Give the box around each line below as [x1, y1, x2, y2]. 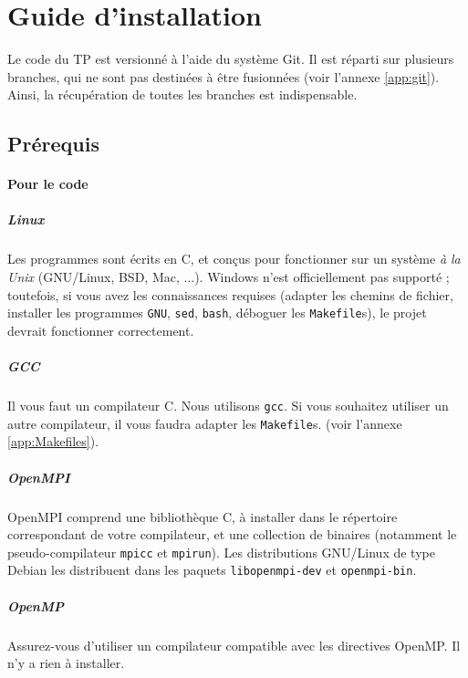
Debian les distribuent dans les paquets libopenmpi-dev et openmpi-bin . [7, 560, 417, 579]
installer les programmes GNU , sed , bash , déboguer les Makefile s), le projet [7, 303, 427, 322]
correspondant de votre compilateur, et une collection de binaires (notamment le [7, 525, 457, 544]
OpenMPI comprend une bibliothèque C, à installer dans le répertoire [7, 506, 398, 526]
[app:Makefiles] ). [7, 432, 99, 451]
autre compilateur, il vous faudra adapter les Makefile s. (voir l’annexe [7, 413, 402, 433]
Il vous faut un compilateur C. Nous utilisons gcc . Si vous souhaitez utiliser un [7, 396, 449, 415]
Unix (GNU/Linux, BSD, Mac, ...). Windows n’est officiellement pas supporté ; [7, 267, 450, 287]
